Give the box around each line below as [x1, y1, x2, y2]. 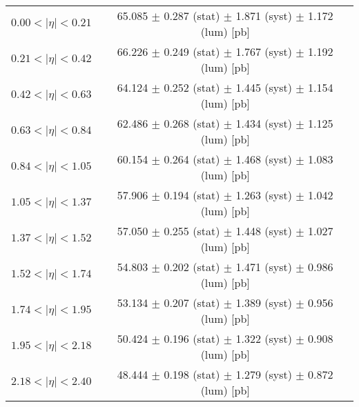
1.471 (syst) [235, 259, 292, 275]
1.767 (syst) [235, 43, 292, 59]
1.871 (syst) [235, 8, 292, 23]
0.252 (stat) [164, 79, 220, 95]
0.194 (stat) [164, 187, 220, 203]
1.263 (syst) [235, 187, 292, 203]
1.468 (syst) [235, 151, 292, 167]
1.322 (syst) [235, 330, 292, 346]
